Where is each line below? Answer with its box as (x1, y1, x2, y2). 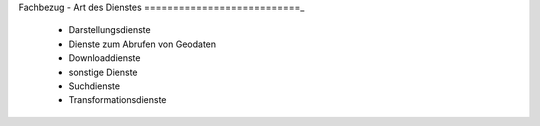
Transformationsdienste (68, 94, 167, 106)
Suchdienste (68, 80, 120, 92)
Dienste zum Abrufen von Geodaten (68, 38, 217, 50)
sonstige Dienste (68, 66, 139, 78)
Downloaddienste (68, 52, 141, 64)
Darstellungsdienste (68, 24, 151, 36)
